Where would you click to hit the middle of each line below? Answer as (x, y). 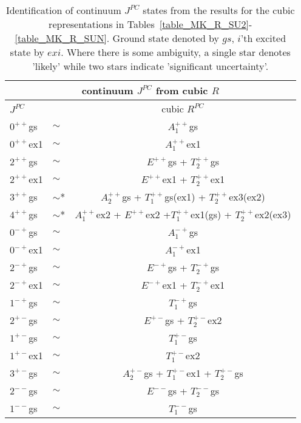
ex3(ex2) (247, 197)
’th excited (263, 38)
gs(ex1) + (185, 197)
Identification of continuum (63, 10)
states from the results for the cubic (219, 10)
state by (27, 52)
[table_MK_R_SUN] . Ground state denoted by (117, 38)
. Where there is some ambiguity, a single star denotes (176, 52)
